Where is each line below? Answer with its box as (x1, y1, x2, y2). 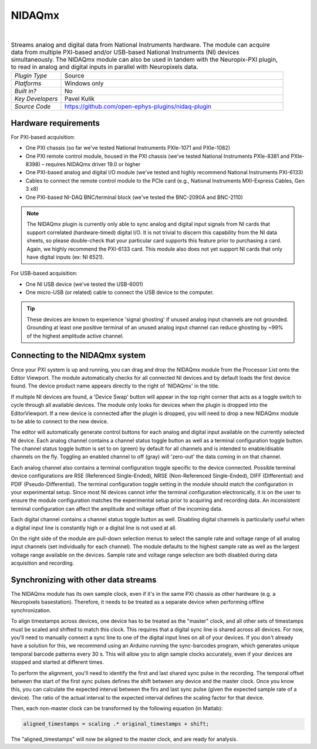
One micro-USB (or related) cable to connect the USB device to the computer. (25, 289, 214, 296)
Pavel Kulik (64, 95, 95, 103)
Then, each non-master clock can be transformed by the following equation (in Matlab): (11, 705, 223, 712)
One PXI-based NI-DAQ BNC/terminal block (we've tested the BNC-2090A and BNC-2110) (25, 194, 243, 201)
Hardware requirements (11, 118, 100, 128)
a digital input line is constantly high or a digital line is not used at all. (11, 524, 177, 531)
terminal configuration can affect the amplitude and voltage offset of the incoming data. (11, 505, 223, 512)
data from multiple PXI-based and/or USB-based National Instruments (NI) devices (11, 48, 240, 56)
